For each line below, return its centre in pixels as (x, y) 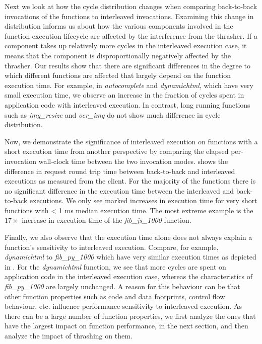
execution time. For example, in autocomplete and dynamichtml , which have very (129, 85)
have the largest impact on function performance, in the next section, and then (126, 326)
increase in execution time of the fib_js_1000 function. (107, 220)
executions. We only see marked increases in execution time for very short (143, 200)
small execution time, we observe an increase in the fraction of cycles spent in (124, 95)
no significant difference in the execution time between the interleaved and (119, 190)
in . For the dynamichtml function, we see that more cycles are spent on (115, 266)
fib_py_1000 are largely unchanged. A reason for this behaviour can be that (122, 286)
